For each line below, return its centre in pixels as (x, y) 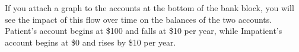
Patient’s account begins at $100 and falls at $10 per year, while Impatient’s (144, 31)
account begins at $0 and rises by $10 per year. (90, 42)
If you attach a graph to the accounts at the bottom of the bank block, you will (149, 8)
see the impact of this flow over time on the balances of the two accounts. (139, 19)
